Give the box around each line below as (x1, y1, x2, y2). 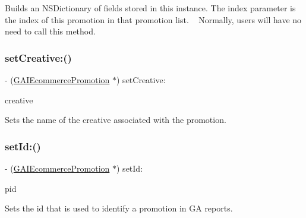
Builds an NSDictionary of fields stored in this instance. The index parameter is (5, 2, 296, 14)
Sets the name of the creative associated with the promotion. (5, 113, 226, 126)
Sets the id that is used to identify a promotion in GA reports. (5, 202, 233, 214)
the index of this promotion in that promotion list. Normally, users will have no (5, 13, 302, 26)
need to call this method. (5, 25, 96, 37)
